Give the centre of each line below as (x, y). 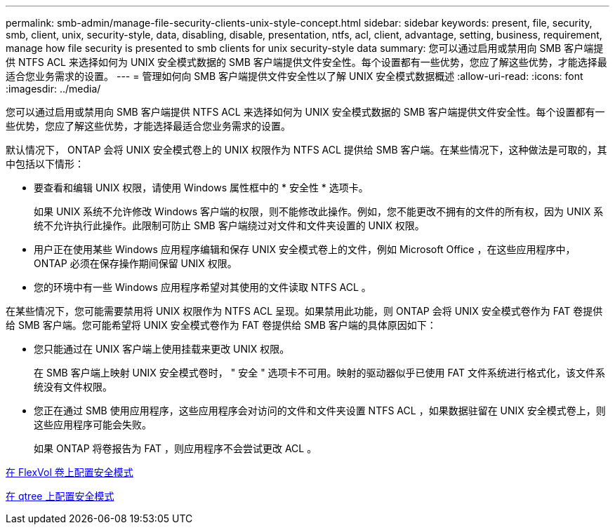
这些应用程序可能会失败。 (93, 424)
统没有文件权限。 (73, 387)
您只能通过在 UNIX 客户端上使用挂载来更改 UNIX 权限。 (162, 349)
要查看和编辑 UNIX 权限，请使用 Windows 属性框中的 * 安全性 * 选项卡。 (201, 188)
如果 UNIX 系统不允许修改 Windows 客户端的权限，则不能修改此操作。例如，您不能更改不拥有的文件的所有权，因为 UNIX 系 (319, 211)
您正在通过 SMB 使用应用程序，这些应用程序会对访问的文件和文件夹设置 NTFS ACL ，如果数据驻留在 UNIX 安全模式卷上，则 (320, 410)
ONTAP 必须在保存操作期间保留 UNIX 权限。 (135, 263)
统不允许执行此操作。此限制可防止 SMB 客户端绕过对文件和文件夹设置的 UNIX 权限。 (229, 225)
